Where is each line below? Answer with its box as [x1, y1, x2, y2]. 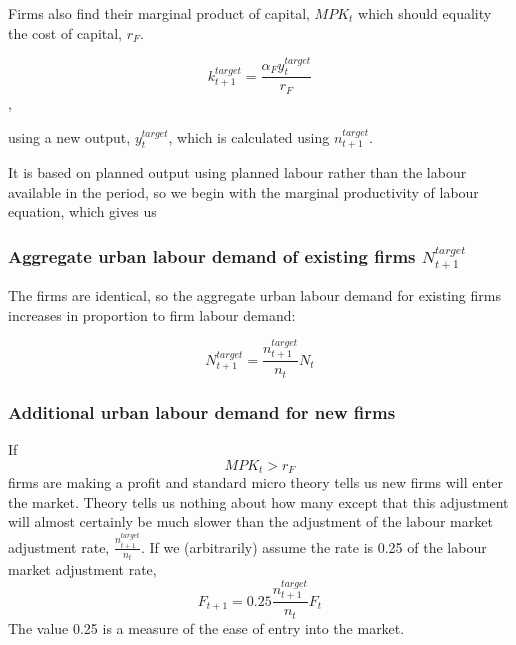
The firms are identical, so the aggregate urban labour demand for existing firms [8, 284, 501, 305]
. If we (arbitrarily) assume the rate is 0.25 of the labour [140, 536, 487, 557]
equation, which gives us [8, 201, 157, 222]
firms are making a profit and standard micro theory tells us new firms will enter [8, 472, 503, 493]
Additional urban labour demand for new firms [8, 399, 396, 424]
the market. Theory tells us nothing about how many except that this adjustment [8, 491, 509, 512]
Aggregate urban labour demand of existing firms [8, 243, 416, 268]
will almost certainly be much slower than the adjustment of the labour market [8, 511, 493, 532]
